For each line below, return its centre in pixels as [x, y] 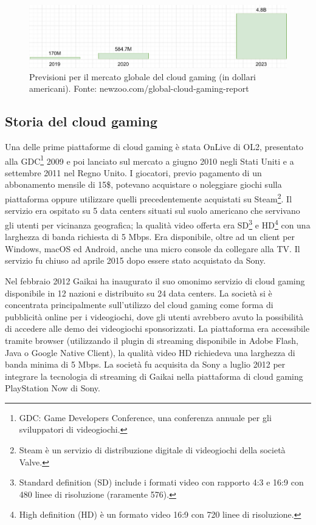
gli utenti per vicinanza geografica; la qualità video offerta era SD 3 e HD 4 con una [158, 224]
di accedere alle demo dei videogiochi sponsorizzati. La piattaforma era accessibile [157, 328]
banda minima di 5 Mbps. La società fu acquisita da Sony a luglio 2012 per [145, 364]
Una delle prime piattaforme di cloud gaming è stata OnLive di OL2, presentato [154, 147]
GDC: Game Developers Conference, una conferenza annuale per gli [145, 417]
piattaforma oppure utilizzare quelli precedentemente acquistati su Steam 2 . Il [149, 198]
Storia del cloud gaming [81, 121]
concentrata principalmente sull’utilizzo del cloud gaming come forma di [139, 305]
